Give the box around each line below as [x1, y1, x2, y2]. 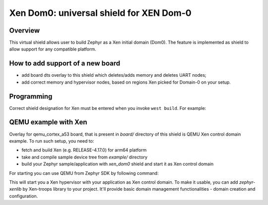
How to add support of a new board [9, 59, 121, 68]
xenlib [9, 186, 22, 192]
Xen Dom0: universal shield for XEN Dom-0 [9, 7, 192, 18]
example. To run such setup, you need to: [9, 138, 94, 144]
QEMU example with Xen [9, 118, 87, 126]
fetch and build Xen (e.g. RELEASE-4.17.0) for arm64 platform [21, 147, 147, 153]
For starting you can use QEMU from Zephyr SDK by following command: [9, 170, 159, 176]
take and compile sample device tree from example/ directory [21, 154, 148, 160]
